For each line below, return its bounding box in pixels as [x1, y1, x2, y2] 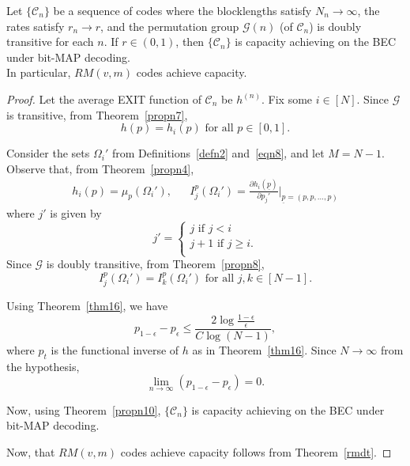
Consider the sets [6, 145, 90, 161]
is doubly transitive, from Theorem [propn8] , [46, 256, 265, 272]
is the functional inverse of [51, 342, 179, 358]
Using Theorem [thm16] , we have [6, 297, 168, 314]
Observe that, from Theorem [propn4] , [6, 160, 194, 176]
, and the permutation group [100, 17, 239, 34]
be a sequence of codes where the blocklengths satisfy [53, 2, 312, 18]
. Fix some [261, 90, 313, 107]
